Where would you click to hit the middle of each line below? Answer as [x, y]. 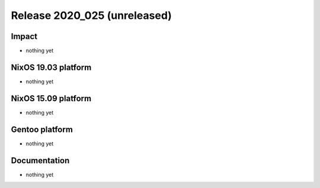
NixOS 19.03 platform [51, 67]
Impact [24, 36]
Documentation [40, 161]
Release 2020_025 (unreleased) [91, 15]
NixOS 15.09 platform [51, 98]
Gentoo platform [42, 129]
